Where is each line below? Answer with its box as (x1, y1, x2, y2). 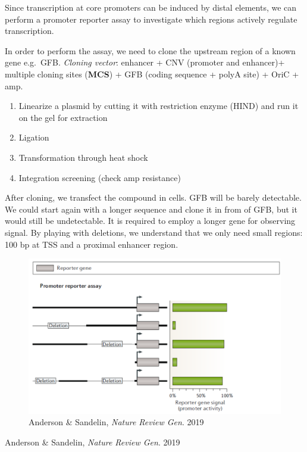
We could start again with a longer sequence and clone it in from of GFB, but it (5, 202, 297, 215)
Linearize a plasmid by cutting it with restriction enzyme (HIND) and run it (18, 99, 299, 112)
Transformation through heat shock (18, 151, 148, 163)
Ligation (18, 131, 49, 144)
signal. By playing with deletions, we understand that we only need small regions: (5, 226, 303, 238)
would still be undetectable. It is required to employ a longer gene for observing (5, 214, 296, 227)
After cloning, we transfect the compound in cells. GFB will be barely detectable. (5, 191, 302, 204)
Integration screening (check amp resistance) (18, 171, 181, 183)
